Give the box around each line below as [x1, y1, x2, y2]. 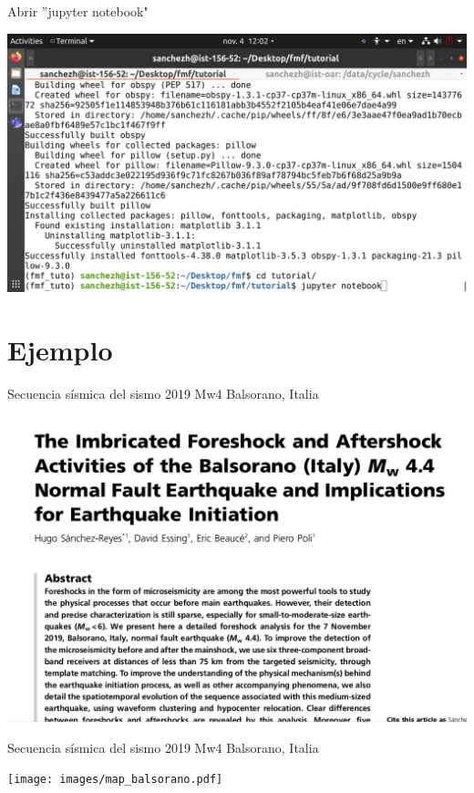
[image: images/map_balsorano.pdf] [7, 773, 223, 787]
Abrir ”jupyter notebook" [7, 2, 149, 20]
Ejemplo [7, 330, 113, 368]
